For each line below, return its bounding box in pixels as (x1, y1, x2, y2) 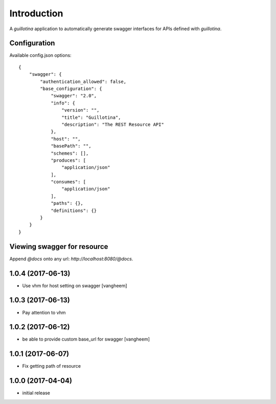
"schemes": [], (51, 150, 89, 156)
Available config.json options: (9, 52, 72, 58)
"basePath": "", (51, 143, 91, 149)
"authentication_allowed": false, (40, 78, 127, 84)
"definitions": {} (51, 207, 97, 214)
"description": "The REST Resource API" (61, 121, 165, 127)
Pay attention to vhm (22, 309, 66, 315)
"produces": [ (51, 157, 86, 163)
